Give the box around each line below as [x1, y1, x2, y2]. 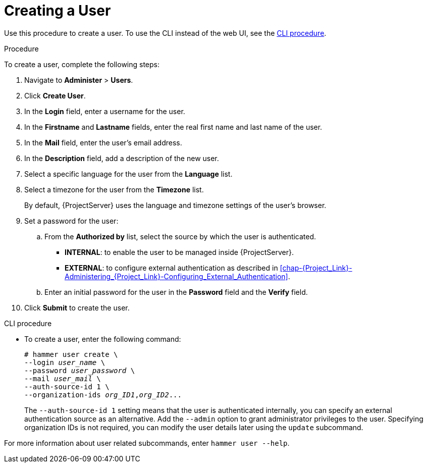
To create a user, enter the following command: [24, 334, 181, 343]
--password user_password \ [24, 366, 135, 375]
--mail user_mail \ [24, 374, 101, 383]
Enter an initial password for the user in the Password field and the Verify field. [44, 287, 308, 296]
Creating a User [4, 2, 111, 19]
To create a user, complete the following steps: [4, 60, 160, 69]
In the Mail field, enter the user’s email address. [24, 138, 182, 147]
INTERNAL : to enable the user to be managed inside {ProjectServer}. [65, 247, 294, 256]
